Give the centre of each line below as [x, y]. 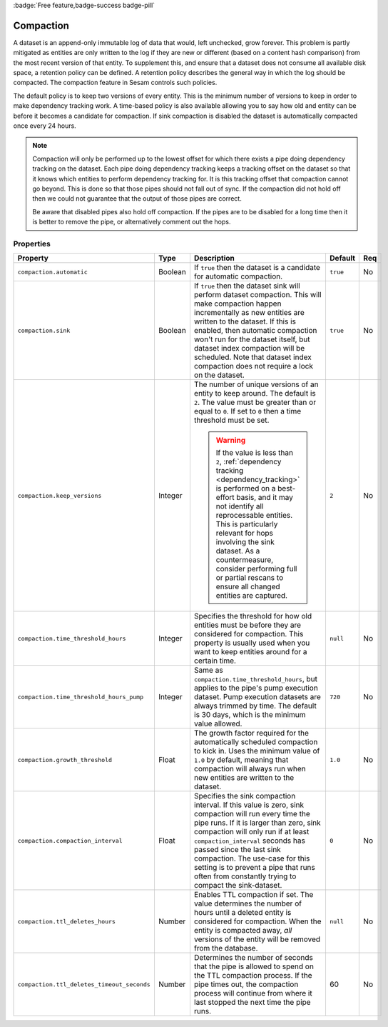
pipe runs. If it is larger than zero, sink [257, 823]
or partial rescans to [250, 578]
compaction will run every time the [252, 814]
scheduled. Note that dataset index [252, 357]
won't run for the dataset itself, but [252, 339]
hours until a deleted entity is [242, 913]
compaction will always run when [250, 769]
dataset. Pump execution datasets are [257, 697]
